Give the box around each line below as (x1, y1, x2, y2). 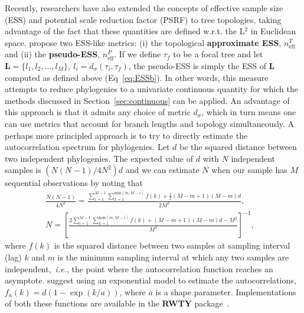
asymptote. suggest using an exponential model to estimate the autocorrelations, (5, 274, 296, 286)
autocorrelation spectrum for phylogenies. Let (5, 141, 170, 153)
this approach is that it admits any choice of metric (5, 106, 191, 118)
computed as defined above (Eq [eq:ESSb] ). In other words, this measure (5, 71, 269, 83)
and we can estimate (125, 164, 200, 176)
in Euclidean (250, 25, 296, 37)
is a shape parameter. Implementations (155, 285, 296, 298)
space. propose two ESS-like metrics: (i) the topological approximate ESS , (5, 36, 282, 48)
